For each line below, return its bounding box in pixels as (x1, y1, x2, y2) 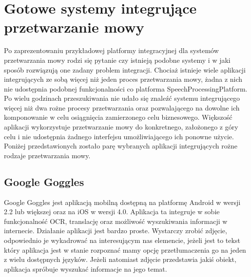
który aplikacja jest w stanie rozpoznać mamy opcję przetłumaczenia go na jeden (4, 244, 246, 255)
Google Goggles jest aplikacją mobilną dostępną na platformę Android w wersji (4, 197, 241, 207)
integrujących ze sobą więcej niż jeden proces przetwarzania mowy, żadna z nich (4, 74, 243, 84)
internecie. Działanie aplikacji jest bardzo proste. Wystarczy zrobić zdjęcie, (4, 225, 227, 236)
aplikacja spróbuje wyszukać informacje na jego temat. (4, 263, 167, 274)
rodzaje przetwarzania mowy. (4, 150, 91, 160)
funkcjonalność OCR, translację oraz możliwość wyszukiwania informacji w (4, 216, 228, 226)
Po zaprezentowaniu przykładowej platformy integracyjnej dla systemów (4, 45, 219, 55)
